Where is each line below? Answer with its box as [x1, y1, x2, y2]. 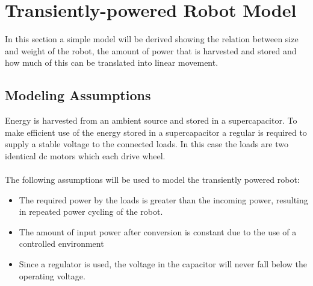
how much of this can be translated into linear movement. [5, 56, 218, 69]
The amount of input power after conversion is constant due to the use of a [19, 225, 297, 238]
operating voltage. [19, 269, 85, 282]
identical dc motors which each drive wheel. [5, 149, 166, 162]
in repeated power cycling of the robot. [19, 205, 163, 218]
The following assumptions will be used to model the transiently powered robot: [5, 173, 300, 186]
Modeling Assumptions [5, 86, 151, 104]
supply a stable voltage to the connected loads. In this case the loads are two [5, 138, 289, 150]
